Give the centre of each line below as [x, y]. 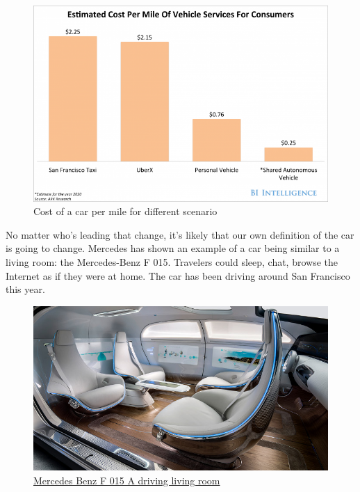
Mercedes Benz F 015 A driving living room [127, 480]
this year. [25, 289]
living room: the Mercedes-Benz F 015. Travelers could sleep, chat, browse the [172, 262]
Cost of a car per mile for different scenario [125, 211]
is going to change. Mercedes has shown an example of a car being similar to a [173, 248]
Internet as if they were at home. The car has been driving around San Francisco [178, 275]
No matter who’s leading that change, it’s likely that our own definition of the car [180, 234]
